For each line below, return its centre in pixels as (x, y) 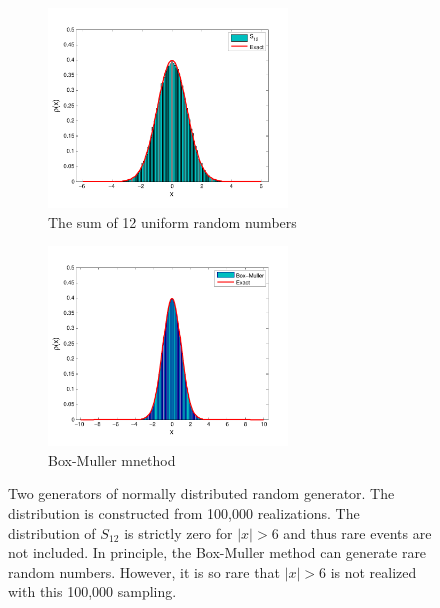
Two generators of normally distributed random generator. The (201, 493)
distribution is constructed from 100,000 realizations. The (184, 512)
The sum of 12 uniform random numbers (172, 221)
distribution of (52, 532)
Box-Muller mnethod (112, 459)
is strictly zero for (178, 532)
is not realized (373, 571)
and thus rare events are (357, 532)
